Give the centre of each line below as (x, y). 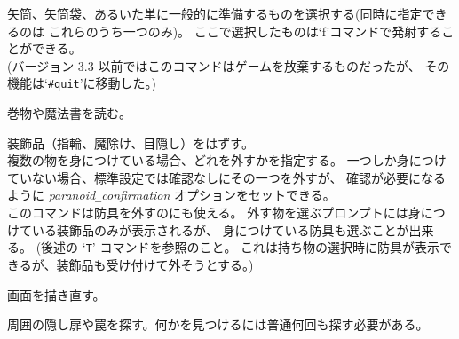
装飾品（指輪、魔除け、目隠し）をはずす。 (131, 142)
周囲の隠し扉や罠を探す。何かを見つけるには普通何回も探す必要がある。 (218, 324)
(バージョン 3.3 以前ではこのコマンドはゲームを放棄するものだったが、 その (229, 65)
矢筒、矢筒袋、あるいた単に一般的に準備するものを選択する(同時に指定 (215, 13)
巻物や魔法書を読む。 (69, 113)
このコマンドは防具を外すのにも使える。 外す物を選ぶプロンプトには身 (214, 213)
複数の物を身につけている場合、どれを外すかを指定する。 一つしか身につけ (227, 160)
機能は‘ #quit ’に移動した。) (82, 83)
